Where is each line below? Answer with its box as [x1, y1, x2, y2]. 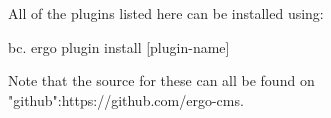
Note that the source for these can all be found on [8, 70, 315, 91]
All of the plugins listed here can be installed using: [8, 3, 324, 23]
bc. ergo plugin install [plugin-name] [8, 36, 230, 57]
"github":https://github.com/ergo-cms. [8, 89, 244, 110]
